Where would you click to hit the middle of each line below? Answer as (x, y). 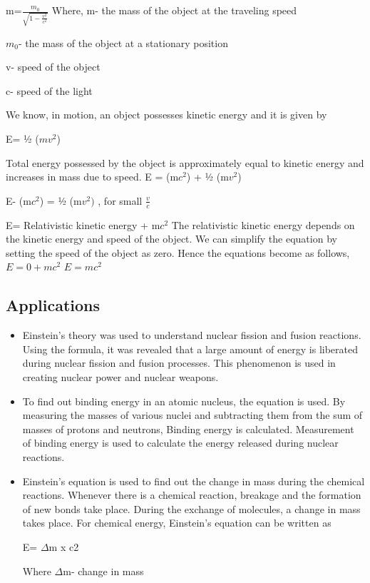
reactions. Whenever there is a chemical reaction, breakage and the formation (192, 495)
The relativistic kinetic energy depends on (263, 224)
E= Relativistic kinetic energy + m (83, 224)
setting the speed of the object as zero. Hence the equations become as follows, (178, 252)
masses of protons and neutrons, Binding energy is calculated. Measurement (188, 429)
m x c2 (64, 546)
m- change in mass (103, 571)
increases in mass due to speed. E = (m (92, 177)
